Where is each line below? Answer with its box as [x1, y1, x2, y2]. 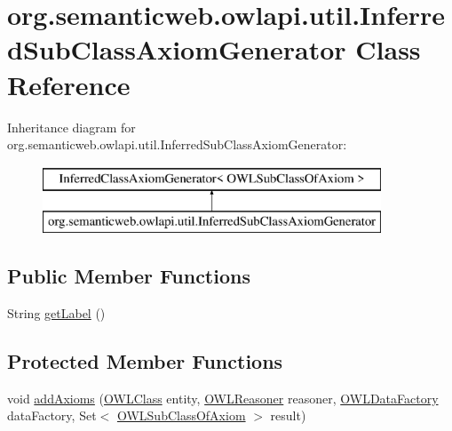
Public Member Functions [7, 262, 250, 290]
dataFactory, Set [7, 406, 97, 425]
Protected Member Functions [7, 347, 283, 375]
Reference [7, 66, 131, 102]
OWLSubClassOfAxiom [116, 406, 246, 425]
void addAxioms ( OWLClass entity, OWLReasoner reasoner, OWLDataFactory [7, 388, 439, 407]
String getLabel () [7, 304, 106, 323]
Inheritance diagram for [7, 117, 136, 136]
